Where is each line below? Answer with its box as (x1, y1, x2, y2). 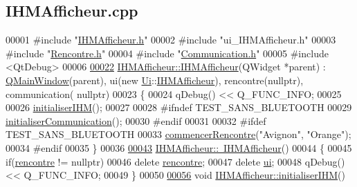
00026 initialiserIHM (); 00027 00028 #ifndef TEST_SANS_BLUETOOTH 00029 (6, 100, 352, 115)
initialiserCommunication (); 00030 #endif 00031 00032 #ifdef (6, 113, 266, 128)
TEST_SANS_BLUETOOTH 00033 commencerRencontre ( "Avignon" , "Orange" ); (6, 127, 351, 141)
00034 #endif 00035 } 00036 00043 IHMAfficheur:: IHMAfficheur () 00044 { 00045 (6, 140, 352, 155)
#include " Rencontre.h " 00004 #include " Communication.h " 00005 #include (6, 46, 329, 60)
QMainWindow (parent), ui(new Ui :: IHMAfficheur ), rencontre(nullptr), (6, 72, 304, 87)
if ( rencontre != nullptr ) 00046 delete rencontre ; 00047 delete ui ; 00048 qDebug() (6, 154, 345, 168)
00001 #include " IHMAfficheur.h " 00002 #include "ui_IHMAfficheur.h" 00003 (6, 32, 336, 47)
